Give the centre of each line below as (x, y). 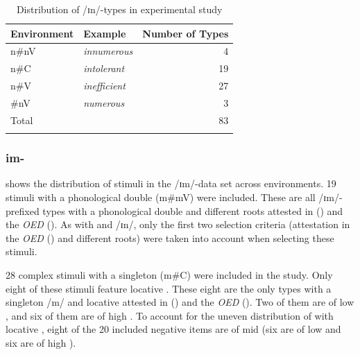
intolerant (104, 68)
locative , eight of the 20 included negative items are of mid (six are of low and (173, 329)
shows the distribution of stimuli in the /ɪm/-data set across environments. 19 (171, 183)
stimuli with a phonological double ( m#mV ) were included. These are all (161, 197)
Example (105, 33)
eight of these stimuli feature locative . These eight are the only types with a (169, 288)
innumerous (108, 51)
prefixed (23, 210)
